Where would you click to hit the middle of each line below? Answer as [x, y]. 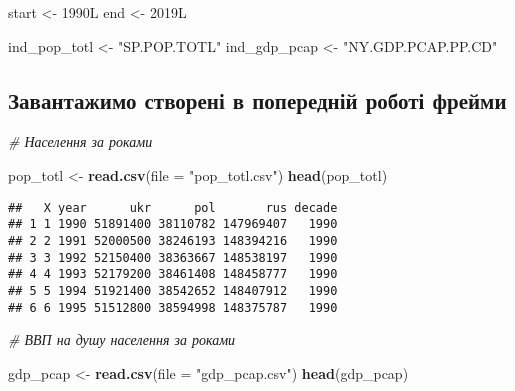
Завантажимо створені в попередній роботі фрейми [257, 99]
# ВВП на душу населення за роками [122, 339]
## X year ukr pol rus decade [173, 207]
